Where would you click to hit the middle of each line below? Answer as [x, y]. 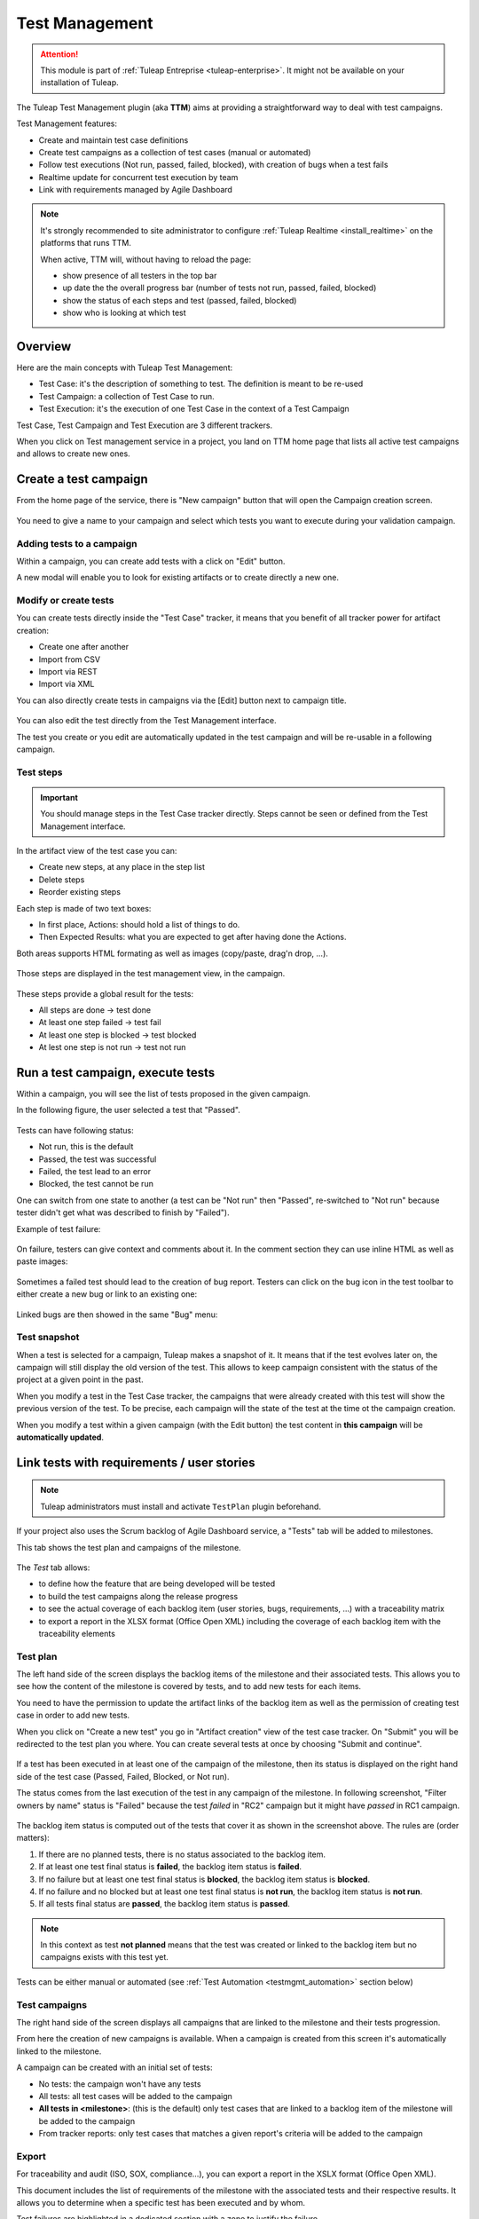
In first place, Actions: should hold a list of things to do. [139, 924]
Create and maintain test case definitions [114, 140]
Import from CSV [70, 659]
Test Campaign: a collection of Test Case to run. [126, 396]
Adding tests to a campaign [77, 543]
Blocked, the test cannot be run [96, 1184]
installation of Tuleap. [79, 83]
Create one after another [83, 647]
